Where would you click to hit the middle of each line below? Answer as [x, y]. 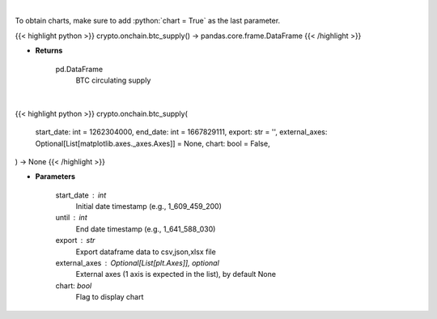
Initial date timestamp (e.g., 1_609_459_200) [149, 206]
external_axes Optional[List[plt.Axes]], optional [138, 263]
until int [72, 218]
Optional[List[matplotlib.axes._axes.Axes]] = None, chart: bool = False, [153, 143]
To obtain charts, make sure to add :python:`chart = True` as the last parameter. [148, 21]
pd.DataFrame [79, 69]
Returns [49, 51]
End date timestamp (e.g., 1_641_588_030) [146, 229]
